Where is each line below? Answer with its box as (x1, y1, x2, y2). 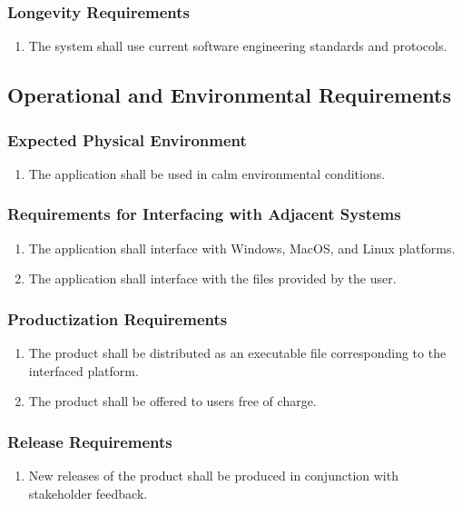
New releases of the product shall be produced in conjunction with (28, 466, 398, 485)
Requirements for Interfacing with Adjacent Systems (7, 203, 401, 225)
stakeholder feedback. (28, 483, 148, 502)
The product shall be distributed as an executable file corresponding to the (28, 343, 447, 362)
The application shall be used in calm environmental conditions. (28, 164, 386, 183)
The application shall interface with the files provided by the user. (28, 269, 397, 288)
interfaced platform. (28, 361, 139, 380)
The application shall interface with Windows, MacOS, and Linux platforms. (28, 238, 456, 257)
